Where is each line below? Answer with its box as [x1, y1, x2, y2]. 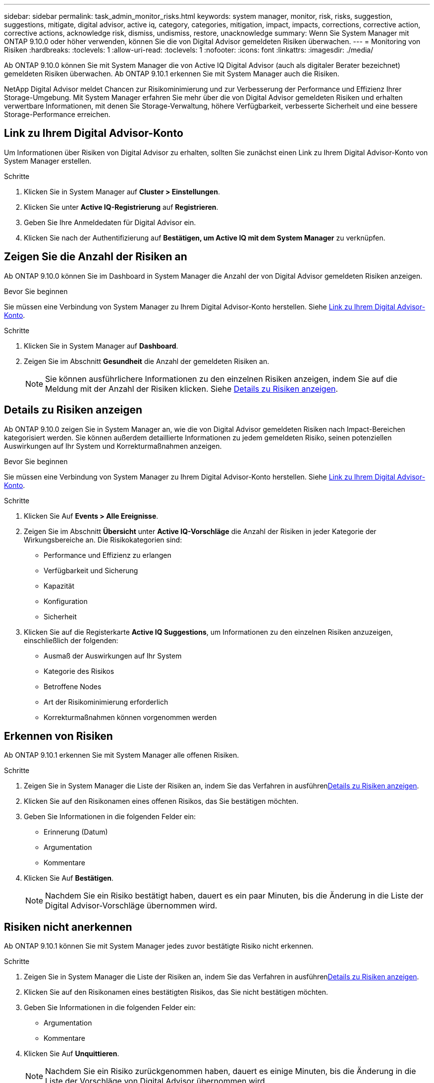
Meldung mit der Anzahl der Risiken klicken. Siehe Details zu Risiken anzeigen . [45, 383, 338, 394]
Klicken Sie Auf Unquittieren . [24, 1049, 119, 1058]
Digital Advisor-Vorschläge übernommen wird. [45, 901, 217, 911]
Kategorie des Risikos [44, 666, 114, 675]
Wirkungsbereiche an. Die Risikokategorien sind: [24, 535, 182, 544]
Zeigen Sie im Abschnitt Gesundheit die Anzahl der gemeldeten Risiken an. [24, 357, 270, 365]
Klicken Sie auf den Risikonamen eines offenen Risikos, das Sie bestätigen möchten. [24, 797, 299, 806]
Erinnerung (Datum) [44, 828, 108, 837]
